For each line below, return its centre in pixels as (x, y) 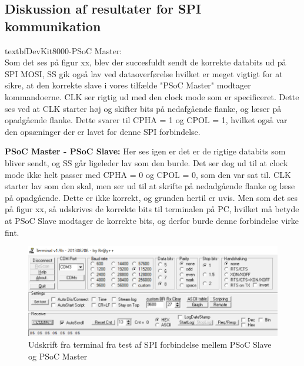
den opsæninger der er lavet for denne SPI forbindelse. (103, 131)
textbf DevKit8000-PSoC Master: (64, 50)
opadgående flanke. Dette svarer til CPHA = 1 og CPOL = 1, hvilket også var (146, 120)
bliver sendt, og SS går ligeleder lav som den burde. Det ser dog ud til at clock (146, 162)
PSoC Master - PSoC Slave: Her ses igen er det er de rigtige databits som (145, 151)
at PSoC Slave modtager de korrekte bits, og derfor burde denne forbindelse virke (152, 220)
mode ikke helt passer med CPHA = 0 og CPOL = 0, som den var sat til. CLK (148, 174)
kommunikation (53, 26)
